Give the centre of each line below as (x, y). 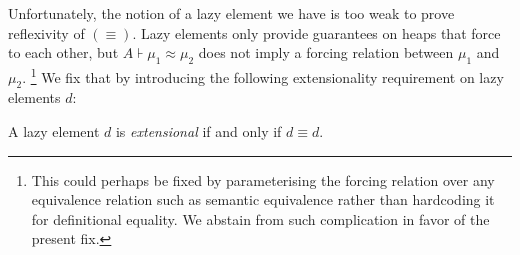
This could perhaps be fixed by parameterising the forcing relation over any (263, 179)
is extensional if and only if (198, 131)
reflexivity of (46, 32)
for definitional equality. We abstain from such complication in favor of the (260, 218)
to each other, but (63, 52)
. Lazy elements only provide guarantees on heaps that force (316, 32)
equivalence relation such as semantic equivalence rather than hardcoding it (263, 199)
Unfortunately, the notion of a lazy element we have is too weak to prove (231, 13)
